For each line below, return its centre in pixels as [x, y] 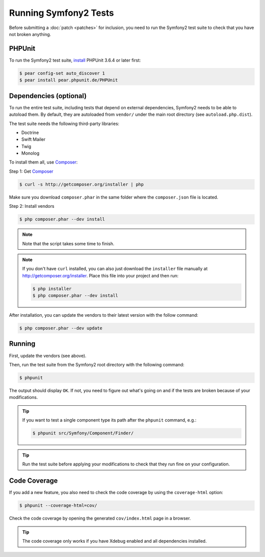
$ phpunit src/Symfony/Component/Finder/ [83, 433]
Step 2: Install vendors [32, 206]
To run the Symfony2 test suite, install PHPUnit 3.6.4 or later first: [75, 60]
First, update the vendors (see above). [48, 356]
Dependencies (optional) [48, 96]
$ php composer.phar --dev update [61, 328]
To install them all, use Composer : [43, 162]
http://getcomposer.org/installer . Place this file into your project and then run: [100, 275]
